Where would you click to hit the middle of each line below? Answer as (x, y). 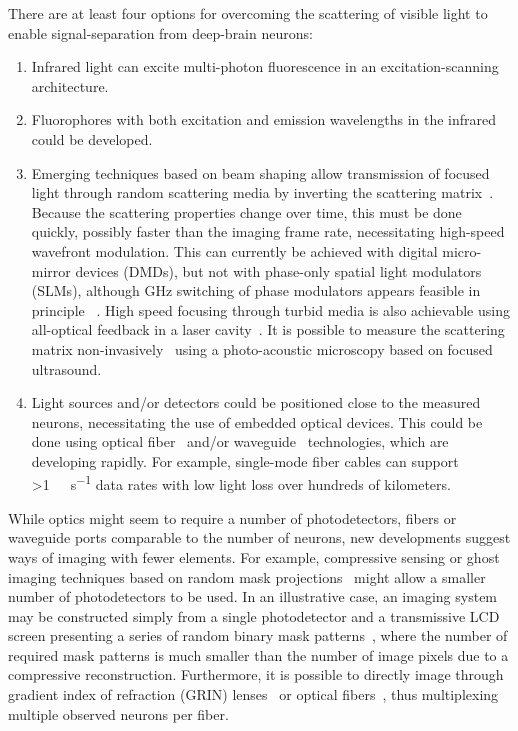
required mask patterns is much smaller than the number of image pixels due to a (258, 654)
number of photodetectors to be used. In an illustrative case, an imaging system (253, 596)
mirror (51, 270)
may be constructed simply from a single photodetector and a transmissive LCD (254, 615)
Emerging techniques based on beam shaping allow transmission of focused (260, 172)
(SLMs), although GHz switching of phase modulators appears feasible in (256, 290)
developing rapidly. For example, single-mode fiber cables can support (245, 460)
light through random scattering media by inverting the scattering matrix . (262, 192)
